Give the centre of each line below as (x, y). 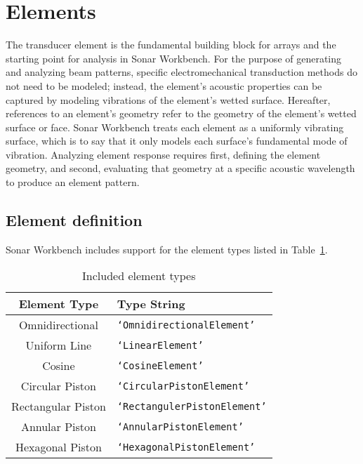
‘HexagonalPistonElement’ (186, 447)
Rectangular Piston (59, 406)
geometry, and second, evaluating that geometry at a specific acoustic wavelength (180, 168)
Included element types (139, 276)
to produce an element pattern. (73, 182)
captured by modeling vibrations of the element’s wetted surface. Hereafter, (168, 99)
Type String (151, 304)
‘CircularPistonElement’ (183, 386)
